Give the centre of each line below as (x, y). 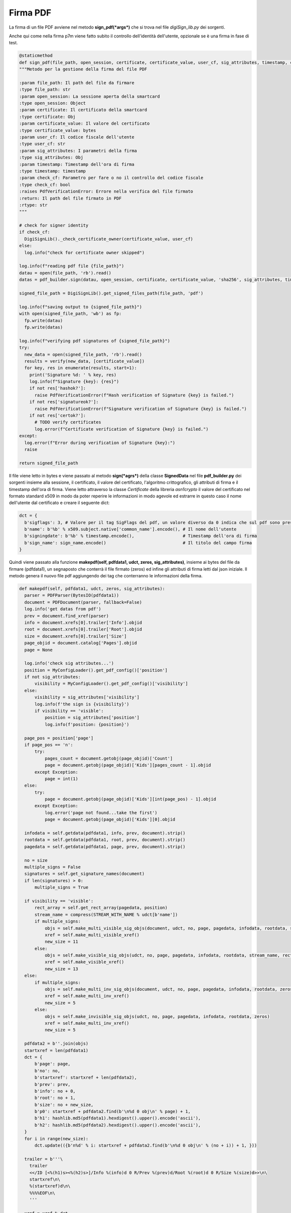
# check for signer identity (54, 225)
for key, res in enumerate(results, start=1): (81, 368)
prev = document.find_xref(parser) (67, 616)
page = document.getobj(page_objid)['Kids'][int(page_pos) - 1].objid (130, 799)
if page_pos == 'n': (49, 745)
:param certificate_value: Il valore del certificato (84, 123)
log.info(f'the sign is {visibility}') (82, 704)
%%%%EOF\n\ (42, 1193)
